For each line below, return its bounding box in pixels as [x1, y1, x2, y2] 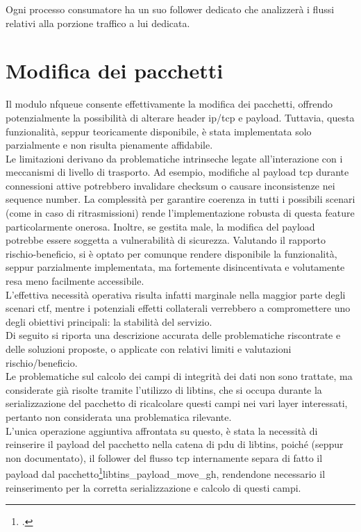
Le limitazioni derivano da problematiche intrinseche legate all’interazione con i [6, 151, 343, 165]
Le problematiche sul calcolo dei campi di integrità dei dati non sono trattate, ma [6, 369, 353, 383]
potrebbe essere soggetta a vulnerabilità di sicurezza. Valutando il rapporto [6, 233, 326, 247]
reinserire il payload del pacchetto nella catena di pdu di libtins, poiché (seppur [6, 437, 344, 451]
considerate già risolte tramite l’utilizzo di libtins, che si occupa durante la [6, 382, 322, 397]
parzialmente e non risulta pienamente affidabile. [6, 138, 213, 152]
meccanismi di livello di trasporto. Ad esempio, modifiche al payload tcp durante [6, 165, 349, 179]
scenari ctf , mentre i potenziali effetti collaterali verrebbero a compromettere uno [6, 301, 351, 315]
